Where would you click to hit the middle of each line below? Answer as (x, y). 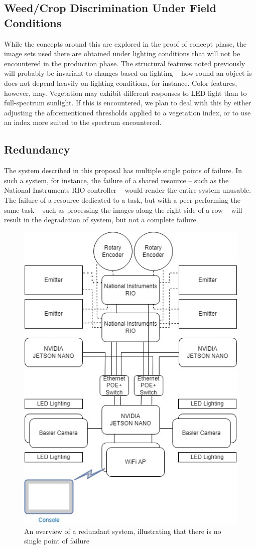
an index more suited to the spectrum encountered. (83, 122)
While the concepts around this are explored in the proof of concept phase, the (125, 43)
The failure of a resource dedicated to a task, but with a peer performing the (122, 199)
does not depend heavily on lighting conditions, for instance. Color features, (121, 83)
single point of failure (57, 541)
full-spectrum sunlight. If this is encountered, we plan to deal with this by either (128, 103)
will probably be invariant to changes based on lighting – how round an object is (128, 73)
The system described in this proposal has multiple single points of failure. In (123, 170)
